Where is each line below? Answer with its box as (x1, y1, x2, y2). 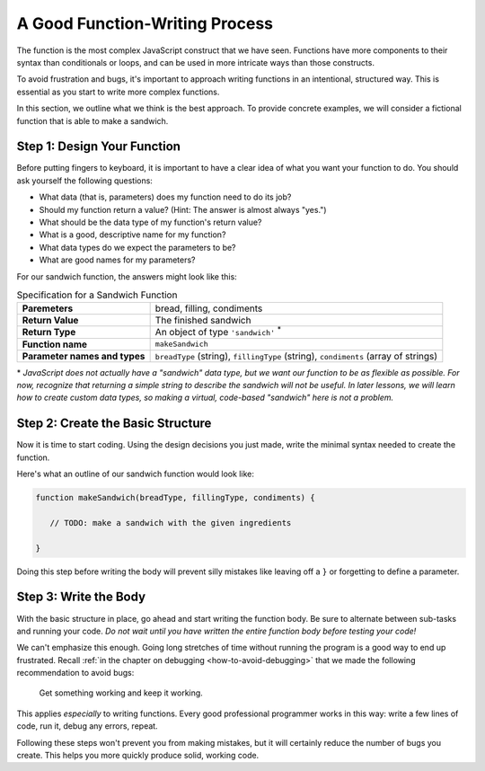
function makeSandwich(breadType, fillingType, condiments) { (35, 492, 315, 503)
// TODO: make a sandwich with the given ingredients (49, 518, 292, 527)
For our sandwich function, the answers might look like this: (16, 270, 237, 282)
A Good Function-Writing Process (16, 13, 274, 33)
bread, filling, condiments (154, 302, 263, 315)
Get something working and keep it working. (39, 687, 204, 698)
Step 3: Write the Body (16, 589, 146, 605)
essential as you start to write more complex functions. (16, 86, 220, 97)
